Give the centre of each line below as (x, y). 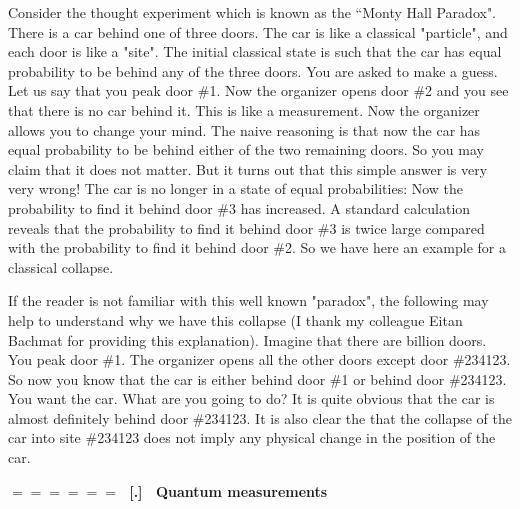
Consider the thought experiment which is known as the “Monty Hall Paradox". (252, 12)
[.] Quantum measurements (228, 490)
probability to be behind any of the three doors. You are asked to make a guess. (253, 70)
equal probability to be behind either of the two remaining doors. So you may (246, 149)
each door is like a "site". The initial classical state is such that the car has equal (255, 51)
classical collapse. (61, 266)
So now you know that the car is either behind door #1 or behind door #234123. (257, 378)
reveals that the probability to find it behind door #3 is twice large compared (246, 227)
